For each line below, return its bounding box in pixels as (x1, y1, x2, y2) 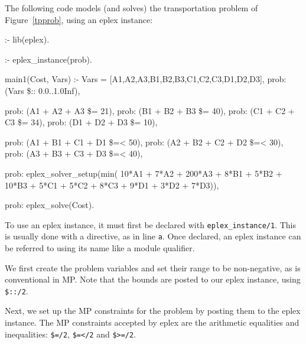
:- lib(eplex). (5, 33, 50, 46)
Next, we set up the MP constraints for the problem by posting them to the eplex (5, 304, 301, 317)
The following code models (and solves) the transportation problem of (5, 2, 258, 14)
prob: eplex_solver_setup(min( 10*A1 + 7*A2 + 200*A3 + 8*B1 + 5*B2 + (5, 167, 282, 179)
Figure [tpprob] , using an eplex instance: (5, 13, 153, 25)
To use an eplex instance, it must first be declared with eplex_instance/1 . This (5, 218, 296, 231)
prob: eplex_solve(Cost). (5, 199, 95, 211)
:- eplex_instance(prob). (5, 53, 92, 65)
